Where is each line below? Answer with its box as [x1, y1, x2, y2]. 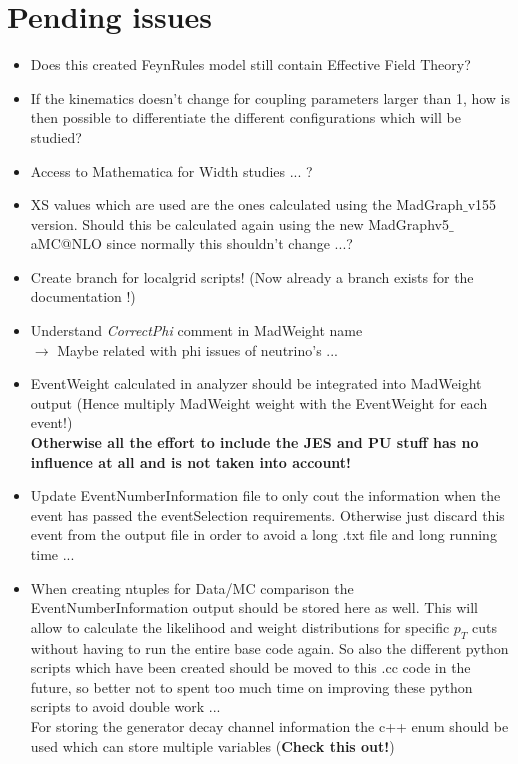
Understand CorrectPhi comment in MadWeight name [30, 320, 363, 341]
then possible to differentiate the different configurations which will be [30, 107, 461, 128]
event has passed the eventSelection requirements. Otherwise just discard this [30, 504, 505, 525]
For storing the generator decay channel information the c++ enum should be [30, 715, 509, 736]
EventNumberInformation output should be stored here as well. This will [30, 597, 478, 618]
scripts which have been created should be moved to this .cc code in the [30, 657, 471, 678]
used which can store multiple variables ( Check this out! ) [30, 735, 395, 756]
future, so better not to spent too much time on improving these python [30, 676, 473, 697]
